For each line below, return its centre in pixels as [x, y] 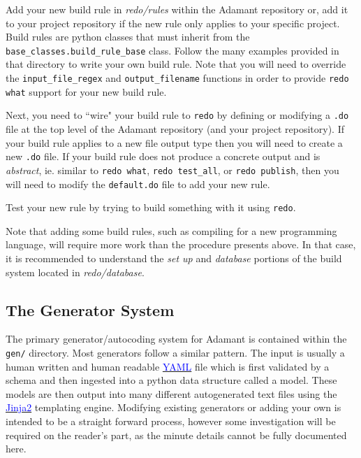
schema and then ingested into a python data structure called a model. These [171, 380]
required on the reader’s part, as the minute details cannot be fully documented [176, 435]
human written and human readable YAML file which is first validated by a [168, 366]
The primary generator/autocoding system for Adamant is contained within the [176, 339]
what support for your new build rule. [86, 91]
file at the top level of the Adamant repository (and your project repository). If [175, 129]
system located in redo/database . [75, 272]
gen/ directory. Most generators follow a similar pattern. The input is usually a [175, 352]
